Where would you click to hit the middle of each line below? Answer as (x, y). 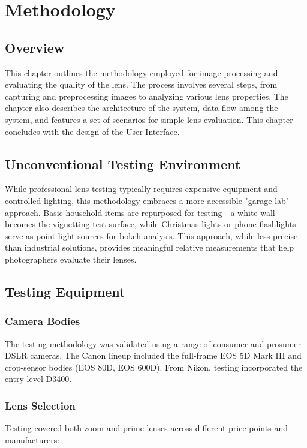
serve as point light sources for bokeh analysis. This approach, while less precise (151, 235)
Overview (35, 47)
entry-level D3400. (38, 379)
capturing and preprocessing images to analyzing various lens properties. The (147, 96)
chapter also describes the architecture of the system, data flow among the (142, 108)
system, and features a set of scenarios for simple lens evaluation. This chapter (149, 119)
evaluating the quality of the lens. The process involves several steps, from (141, 84)
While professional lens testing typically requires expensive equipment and (141, 189)
